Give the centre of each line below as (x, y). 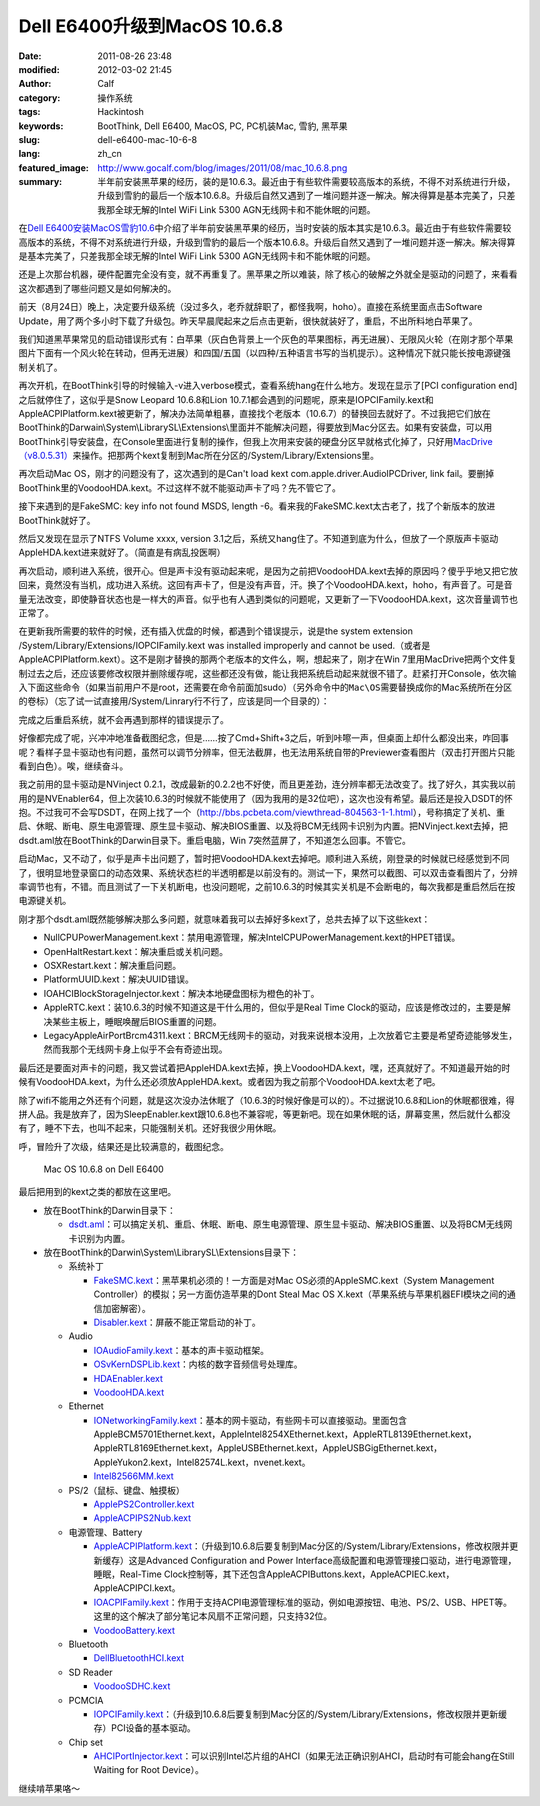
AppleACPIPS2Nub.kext (142, 1518)
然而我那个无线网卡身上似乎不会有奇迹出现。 (135, 1049)
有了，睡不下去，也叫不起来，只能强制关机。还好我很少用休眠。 (150, 1128)
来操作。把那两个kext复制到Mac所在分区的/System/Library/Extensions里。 (226, 456)
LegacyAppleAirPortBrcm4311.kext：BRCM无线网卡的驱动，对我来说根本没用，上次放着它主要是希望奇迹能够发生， (280, 1035)
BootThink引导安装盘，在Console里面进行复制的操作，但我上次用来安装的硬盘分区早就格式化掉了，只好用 (236, 441)
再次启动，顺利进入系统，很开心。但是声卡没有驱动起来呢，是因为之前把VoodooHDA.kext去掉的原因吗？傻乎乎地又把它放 (268, 571)
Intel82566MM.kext (133, 1476)
